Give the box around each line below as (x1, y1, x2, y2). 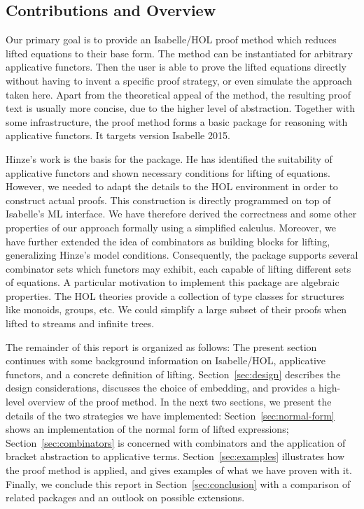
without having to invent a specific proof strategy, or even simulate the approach (6, 73, 352, 87)
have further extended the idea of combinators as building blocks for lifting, (6, 234, 330, 248)
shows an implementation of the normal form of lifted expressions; (6, 422, 289, 436)
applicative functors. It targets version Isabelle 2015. (6, 128, 230, 143)
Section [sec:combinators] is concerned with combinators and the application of (6, 435, 346, 450)
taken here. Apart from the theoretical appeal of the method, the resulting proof (6, 87, 351, 101)
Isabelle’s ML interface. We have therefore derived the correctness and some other (6, 206, 357, 221)
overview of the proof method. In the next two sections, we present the (27, 394, 332, 409)
